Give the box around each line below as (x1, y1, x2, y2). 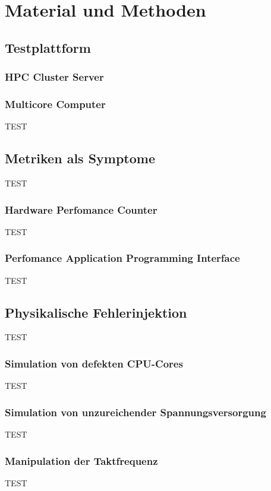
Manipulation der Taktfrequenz (5, 453, 158, 468)
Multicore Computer (5, 96, 106, 111)
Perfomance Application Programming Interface (5, 251, 240, 265)
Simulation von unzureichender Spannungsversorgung (5, 404, 266, 419)
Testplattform (5, 38, 91, 56)
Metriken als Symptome (5, 149, 156, 167)
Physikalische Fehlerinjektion (5, 303, 187, 321)
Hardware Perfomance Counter (5, 202, 157, 217)
